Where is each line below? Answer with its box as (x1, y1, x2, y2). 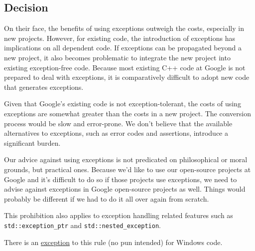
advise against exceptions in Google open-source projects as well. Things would (4, 184, 246, 194)
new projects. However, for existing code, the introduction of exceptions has (4, 32, 236, 43)
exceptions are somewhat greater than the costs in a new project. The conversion (4, 108, 251, 118)
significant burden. (4, 137, 61, 148)
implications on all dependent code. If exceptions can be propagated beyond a (4, 42, 242, 53)
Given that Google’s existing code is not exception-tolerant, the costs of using (4, 98, 241, 109)
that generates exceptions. (4, 81, 84, 92)
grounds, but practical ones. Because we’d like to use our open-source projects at (4, 164, 251, 174)
